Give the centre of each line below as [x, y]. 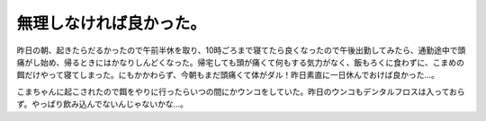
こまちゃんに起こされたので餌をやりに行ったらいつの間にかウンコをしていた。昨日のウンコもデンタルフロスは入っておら [241, 91]
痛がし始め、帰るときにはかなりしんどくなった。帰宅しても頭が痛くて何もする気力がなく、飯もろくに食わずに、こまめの [241, 62]
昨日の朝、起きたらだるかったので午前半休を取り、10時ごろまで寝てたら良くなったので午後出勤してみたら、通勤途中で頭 [241, 50]
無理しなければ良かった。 [112, 23]
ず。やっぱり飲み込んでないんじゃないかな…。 [102, 104]
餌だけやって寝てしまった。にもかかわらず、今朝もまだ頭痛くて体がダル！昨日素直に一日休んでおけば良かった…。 [228, 75]
